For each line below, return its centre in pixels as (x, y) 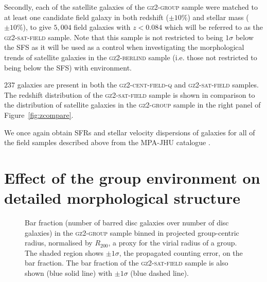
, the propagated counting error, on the (181, 252)
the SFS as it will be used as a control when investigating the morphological (124, 47)
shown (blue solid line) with (69, 273)
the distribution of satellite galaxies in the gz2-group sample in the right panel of (132, 105)
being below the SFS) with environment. (68, 67)
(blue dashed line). (160, 273)
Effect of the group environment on (132, 177)
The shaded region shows (64, 252)
